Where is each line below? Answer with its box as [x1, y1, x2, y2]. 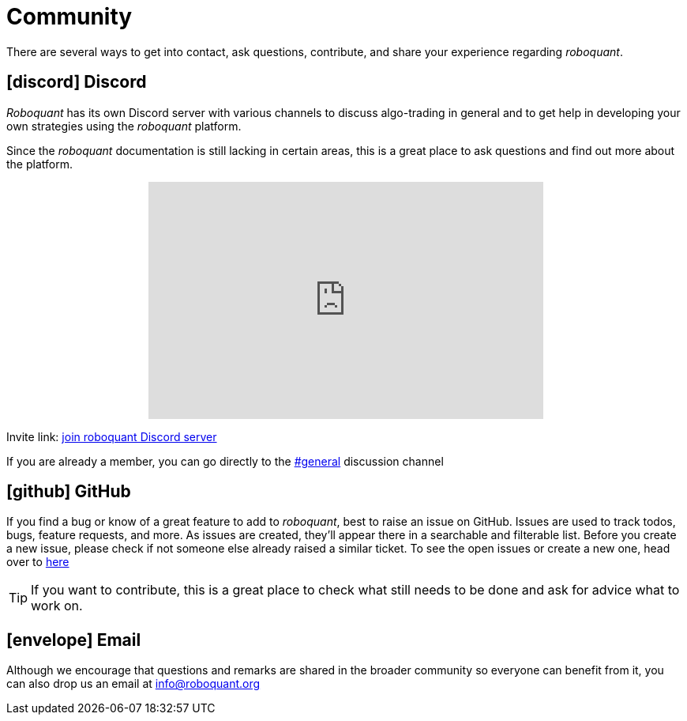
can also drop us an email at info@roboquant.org [6, 677, 261, 691]
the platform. [6, 157, 73, 171]
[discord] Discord [6, 72, 147, 92]
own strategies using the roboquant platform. [6, 119, 242, 133]
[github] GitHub [6, 481, 131, 502]
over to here [6, 555, 69, 569]
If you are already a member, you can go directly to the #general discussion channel [6, 454, 444, 468]
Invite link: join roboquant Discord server [6, 429, 217, 444]
